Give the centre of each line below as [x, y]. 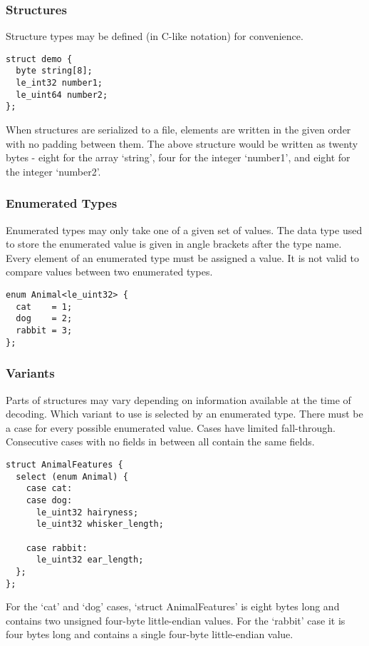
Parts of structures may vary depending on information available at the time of [178, 399]
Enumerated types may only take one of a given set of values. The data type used [184, 229]
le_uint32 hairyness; [87, 512]
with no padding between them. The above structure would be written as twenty [182, 143]
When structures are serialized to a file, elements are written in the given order [178, 130]
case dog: [49, 500]
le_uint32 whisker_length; [100, 524]
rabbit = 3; [44, 331]
